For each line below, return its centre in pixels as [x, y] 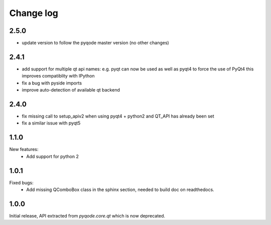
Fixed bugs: [21, 182]
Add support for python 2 [52, 156]
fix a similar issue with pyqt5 [51, 123]
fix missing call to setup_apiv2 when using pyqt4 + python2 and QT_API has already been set [118, 116]
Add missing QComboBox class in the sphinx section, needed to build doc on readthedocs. [120, 189]
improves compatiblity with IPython [58, 76]
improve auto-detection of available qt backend [71, 90]
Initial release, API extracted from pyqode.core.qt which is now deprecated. [87, 215]
